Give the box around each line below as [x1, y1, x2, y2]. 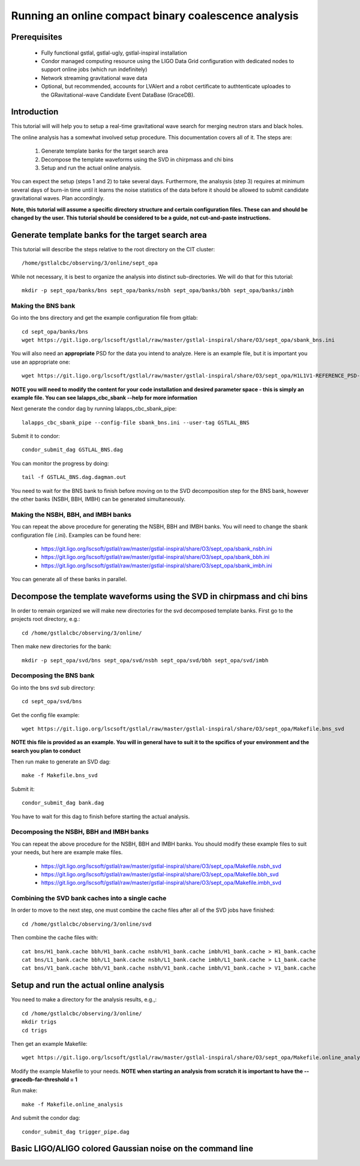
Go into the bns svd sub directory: [11, 684, 95, 691]
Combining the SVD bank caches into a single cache [11, 894, 167, 903]
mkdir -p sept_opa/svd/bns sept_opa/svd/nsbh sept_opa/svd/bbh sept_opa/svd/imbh [22, 657, 269, 664]
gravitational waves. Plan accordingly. [11, 195, 105, 202]
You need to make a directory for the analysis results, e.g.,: [11, 996, 157, 1003]
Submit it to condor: [11, 433, 60, 440]
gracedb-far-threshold [11, 1076, 69, 1083]
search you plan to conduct [11, 747, 81, 754]
